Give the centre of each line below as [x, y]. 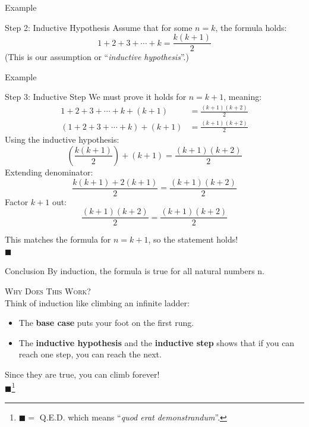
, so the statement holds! [193, 239]
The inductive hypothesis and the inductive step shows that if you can [157, 342]
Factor [17, 201]
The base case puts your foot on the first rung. [106, 323]
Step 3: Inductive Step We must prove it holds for [96, 97]
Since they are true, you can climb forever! [82, 374]
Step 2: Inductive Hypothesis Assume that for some [99, 27]
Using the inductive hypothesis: [62, 139]
